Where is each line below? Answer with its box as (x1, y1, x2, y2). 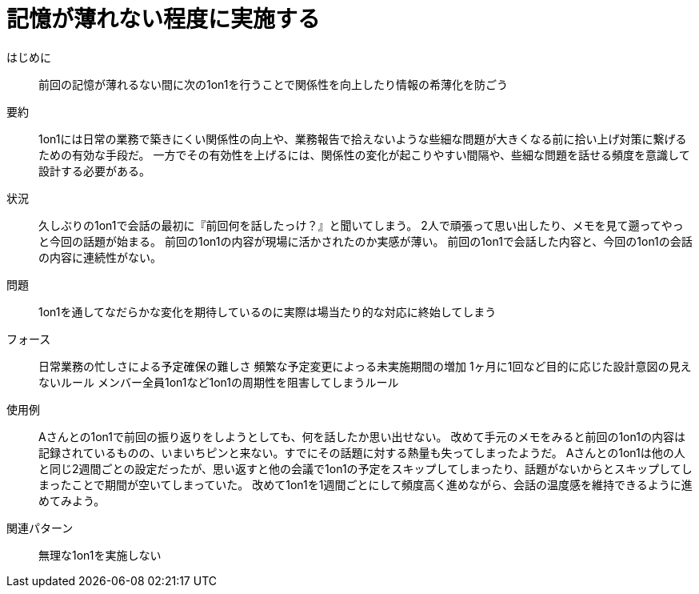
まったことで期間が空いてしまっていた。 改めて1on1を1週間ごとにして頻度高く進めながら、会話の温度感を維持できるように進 (38, 477, 693, 492)
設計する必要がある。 (38, 163, 150, 178)
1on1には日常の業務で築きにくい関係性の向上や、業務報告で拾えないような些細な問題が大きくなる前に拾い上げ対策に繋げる (38, 131, 687, 146)
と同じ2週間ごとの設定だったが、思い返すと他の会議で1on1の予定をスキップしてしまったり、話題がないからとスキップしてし (38, 461, 693, 476)
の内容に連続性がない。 (38, 250, 162, 264)
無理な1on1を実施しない (38, 548, 162, 562)
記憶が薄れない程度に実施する (6, 6, 321, 33)
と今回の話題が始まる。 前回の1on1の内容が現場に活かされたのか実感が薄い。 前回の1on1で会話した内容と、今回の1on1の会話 (38, 234, 693, 248)
